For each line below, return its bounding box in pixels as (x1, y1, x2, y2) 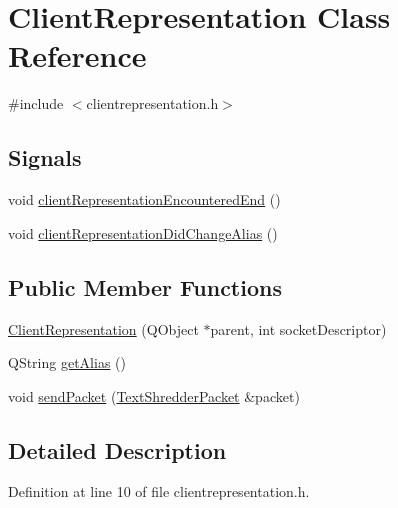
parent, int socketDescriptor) (210, 318, 387, 339)
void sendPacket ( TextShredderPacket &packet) (8, 385, 300, 406)
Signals (8, 142, 82, 173)
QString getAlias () (8, 352, 126, 373)
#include (8, 93, 64, 114)
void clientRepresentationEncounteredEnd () (8, 189, 281, 210)
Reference (8, 35, 147, 76)
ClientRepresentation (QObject (8, 318, 199, 339)
